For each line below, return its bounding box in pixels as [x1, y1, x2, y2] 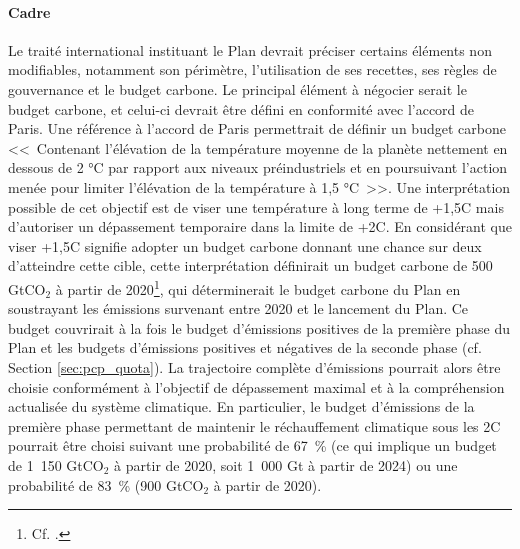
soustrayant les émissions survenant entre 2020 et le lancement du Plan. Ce [8, 298, 469, 319]
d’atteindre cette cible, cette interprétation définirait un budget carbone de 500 [8, 255, 493, 276]
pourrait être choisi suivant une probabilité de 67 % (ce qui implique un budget [8, 435, 497, 456]
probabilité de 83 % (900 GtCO [8, 474, 204, 495]
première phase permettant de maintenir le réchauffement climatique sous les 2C [8, 415, 501, 436]
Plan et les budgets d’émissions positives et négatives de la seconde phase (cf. [8, 337, 482, 358]
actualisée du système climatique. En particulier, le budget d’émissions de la [8, 396, 475, 417]
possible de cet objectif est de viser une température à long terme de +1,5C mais [8, 196, 504, 217]
